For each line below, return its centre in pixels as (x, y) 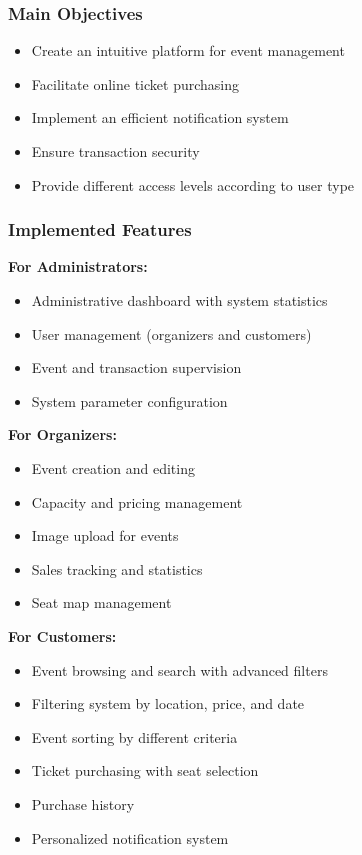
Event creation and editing (113, 467)
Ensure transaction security (115, 151)
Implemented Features (100, 229)
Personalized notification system (130, 837)
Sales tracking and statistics (117, 568)
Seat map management (101, 602)
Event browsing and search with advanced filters (179, 669)
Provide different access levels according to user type (193, 184)
